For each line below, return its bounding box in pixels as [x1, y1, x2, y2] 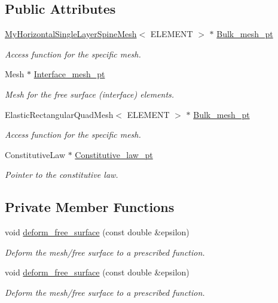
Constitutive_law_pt [75, 148, 153, 160]
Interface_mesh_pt [33, 68, 105, 80]
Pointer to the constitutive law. [5, 168, 118, 181]
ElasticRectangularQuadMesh [5, 108, 114, 120]
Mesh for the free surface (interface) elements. [5, 87, 175, 100]
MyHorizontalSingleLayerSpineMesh [5, 28, 137, 40]
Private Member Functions [5, 198, 175, 216]
